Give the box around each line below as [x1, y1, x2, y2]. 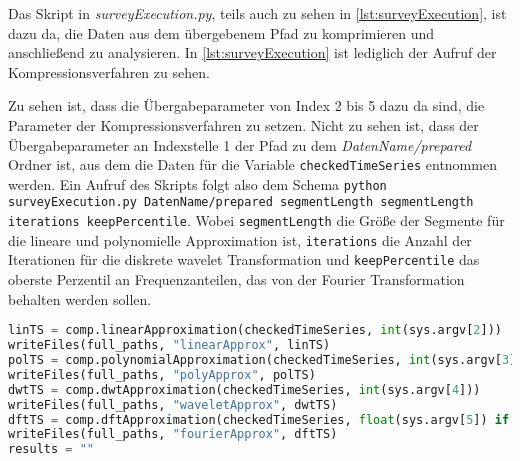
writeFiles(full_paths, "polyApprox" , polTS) [8, 367, 316, 382]
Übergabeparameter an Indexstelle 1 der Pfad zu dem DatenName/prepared [8, 134, 472, 155]
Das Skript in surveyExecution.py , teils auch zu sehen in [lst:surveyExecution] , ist [8, 3, 507, 23]
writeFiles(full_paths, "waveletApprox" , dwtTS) [8, 397, 338, 412]
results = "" [8, 442, 94, 457]
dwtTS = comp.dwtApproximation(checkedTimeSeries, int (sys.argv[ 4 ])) [8, 382, 481, 397]
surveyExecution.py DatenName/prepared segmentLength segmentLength [8, 195, 474, 210]
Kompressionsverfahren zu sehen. [8, 61, 210, 82]
